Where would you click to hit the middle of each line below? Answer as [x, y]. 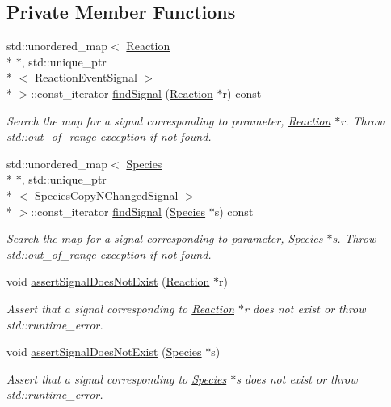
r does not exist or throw [305, 308]
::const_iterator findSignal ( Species [118, 211]
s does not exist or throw [297, 378]
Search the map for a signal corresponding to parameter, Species [165, 238]
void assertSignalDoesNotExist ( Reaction [108, 281]
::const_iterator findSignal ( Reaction [122, 93]
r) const [242, 93]
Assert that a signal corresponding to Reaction [120, 308]
